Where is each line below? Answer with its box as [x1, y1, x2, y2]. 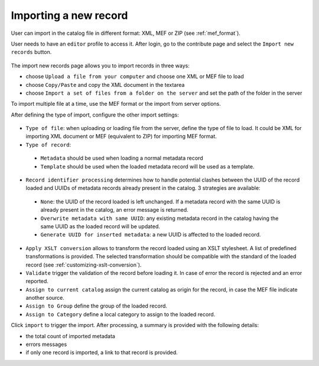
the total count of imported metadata [25, 332, 115, 339]
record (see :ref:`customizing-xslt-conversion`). [25, 261, 142, 268]
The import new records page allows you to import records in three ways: [11, 62, 190, 69]
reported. [25, 278, 48, 285]
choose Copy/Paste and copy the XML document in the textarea [25, 81, 185, 88]
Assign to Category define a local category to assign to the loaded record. [25, 310, 216, 318]
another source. [25, 294, 65, 302]
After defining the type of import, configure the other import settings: [11, 111, 180, 118]
